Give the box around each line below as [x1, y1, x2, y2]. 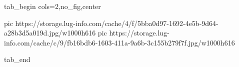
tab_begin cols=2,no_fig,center [4, 1, 101, 11]
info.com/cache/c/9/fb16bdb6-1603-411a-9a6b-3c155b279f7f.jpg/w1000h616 [4, 37, 235, 47]
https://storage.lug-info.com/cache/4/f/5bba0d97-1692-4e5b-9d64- [15, 17, 218, 28]
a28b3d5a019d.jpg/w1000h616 [4, 27, 96, 38]
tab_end [4, 54, 30, 64]
